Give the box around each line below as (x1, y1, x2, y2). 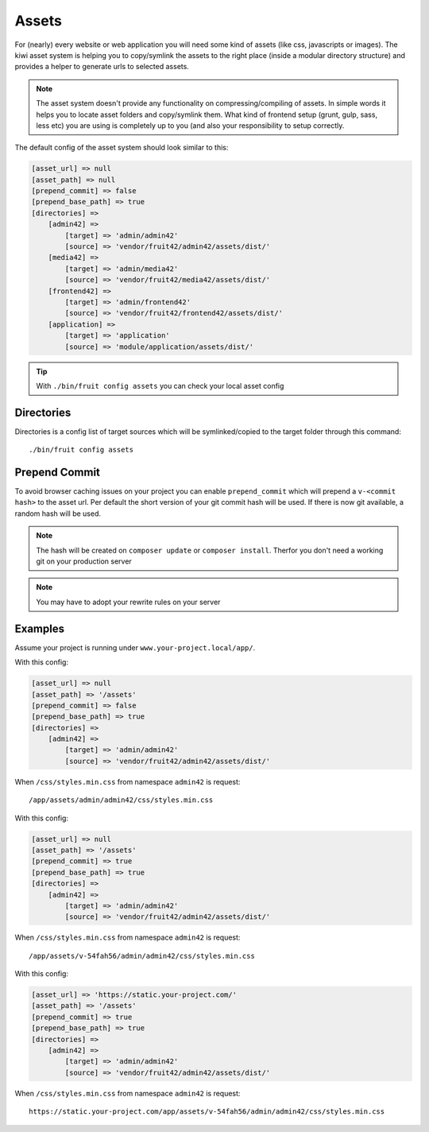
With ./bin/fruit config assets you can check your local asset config (36, 381, 284, 390)
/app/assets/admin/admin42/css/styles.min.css (29, 796, 214, 804)
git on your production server (36, 556, 133, 566)
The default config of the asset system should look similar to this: (14, 143, 229, 153)
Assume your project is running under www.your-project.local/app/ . (14, 642, 256, 652)
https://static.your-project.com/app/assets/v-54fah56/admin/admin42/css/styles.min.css (29, 1107, 385, 1116)
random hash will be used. (14, 509, 101, 518)
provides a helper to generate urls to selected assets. (14, 62, 190, 72)
